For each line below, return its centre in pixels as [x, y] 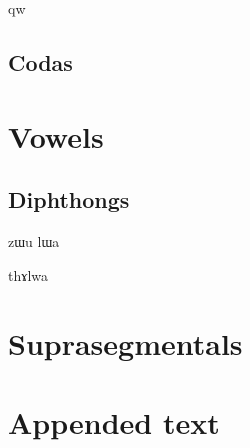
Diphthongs [69, 199]
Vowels [56, 135]
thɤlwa [28, 274]
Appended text [114, 421]
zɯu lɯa [34, 240]
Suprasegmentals [125, 343]
